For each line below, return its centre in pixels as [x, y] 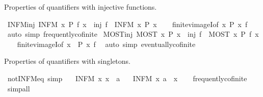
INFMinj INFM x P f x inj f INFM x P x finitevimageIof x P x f [127, 24]
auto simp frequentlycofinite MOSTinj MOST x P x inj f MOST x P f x [133, 34]
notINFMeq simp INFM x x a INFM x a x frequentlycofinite [127, 78]
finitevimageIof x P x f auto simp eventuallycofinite [106, 44]
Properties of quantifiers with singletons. [67, 61]
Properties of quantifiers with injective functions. [81, 7]
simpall [19, 88]
